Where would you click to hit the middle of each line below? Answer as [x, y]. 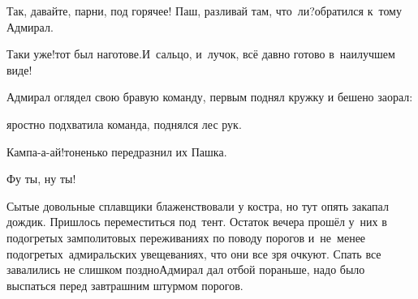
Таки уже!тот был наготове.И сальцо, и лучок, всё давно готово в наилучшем [201, 54]
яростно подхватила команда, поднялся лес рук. [124, 124]
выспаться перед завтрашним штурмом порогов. [125, 285]
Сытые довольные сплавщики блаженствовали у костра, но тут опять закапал [198, 205]
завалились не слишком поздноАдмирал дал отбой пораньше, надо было [186, 269]
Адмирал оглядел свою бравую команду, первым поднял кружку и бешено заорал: [210, 97]
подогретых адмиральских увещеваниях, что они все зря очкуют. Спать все [194, 253]
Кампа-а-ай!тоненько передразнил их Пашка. [117, 151]
